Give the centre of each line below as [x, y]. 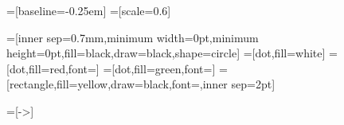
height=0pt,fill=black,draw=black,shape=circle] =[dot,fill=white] [166, 53]
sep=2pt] [253, 84]
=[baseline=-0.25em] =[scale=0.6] [89, 10]
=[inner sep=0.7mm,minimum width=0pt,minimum [133, 37]
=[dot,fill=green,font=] [159, 68]
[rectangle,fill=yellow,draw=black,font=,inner [117, 84]
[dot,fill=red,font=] [53, 68]
